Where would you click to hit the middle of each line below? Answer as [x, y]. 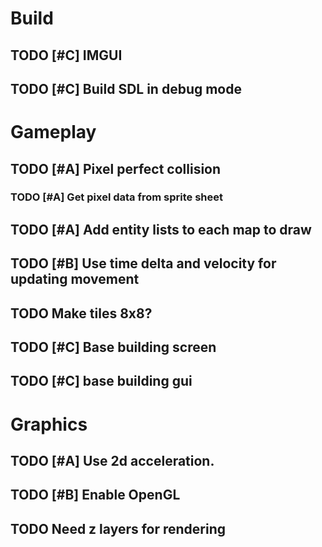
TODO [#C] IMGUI [66, 55]
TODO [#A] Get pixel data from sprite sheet [116, 197]
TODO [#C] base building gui [101, 381]
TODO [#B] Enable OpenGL [95, 495]
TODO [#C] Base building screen [113, 347]
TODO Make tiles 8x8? [81, 313]
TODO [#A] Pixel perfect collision [116, 168]
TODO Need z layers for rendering [118, 528]
